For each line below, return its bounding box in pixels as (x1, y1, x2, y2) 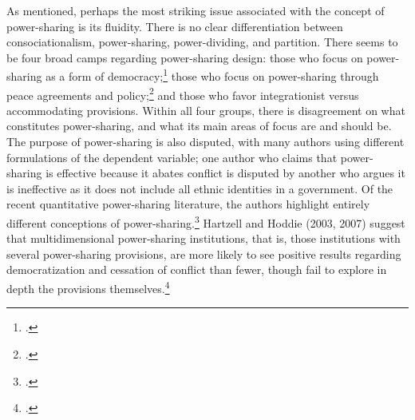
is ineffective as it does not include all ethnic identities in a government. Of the (6, 180, 393, 196)
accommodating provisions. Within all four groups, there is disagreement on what (6, 101, 405, 118)
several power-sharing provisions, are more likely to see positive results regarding (6, 245, 401, 262)
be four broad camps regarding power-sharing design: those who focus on (6, 49, 363, 65)
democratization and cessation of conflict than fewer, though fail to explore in (6, 261, 387, 278)
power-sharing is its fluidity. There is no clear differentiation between (6, 18, 343, 34)
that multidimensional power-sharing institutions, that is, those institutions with (6, 230, 401, 247)
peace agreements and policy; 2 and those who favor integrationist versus (6, 84, 359, 103)
